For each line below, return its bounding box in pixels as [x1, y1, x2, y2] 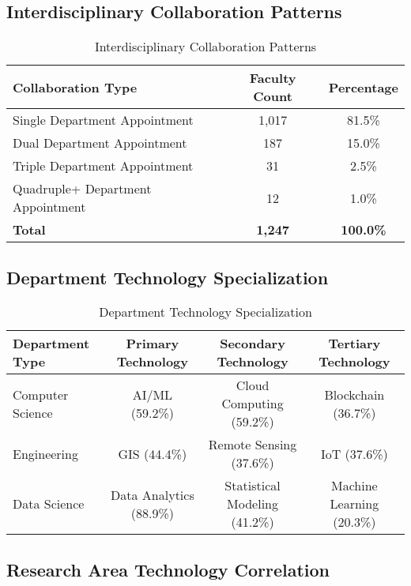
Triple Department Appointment [13, 156, 194, 175]
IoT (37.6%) [320, 444, 388, 463]
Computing [221, 394, 284, 413]
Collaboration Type [13, 77, 138, 96]
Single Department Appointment [13, 111, 194, 130]
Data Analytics [111, 485, 194, 504]
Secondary [220, 334, 285, 353]
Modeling [227, 494, 278, 513]
